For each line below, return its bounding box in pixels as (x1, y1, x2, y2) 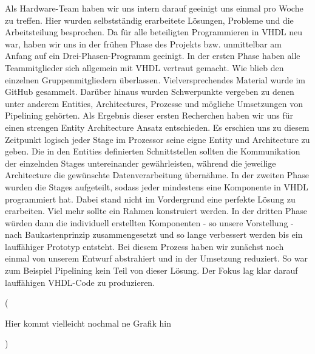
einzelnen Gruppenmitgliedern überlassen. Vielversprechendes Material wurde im (5, 73, 305, 86)
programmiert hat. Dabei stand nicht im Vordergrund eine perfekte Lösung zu (5, 192, 296, 205)
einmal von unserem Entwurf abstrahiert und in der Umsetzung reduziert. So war (5, 252, 308, 265)
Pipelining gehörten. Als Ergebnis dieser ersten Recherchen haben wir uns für (5, 109, 293, 122)
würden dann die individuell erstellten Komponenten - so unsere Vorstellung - (5, 216, 294, 229)
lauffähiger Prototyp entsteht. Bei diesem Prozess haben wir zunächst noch (5, 240, 284, 252)
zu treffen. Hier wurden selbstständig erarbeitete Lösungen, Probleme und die (5, 13, 294, 26)
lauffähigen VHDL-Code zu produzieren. (5, 276, 155, 288)
